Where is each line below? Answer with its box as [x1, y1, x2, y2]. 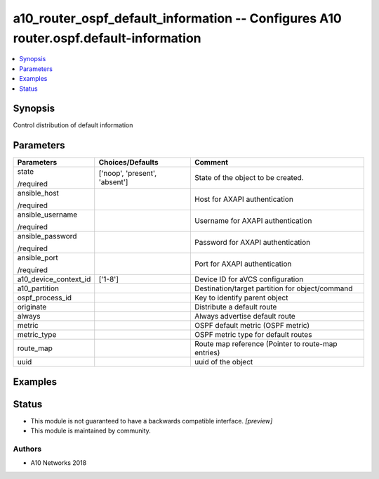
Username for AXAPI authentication [194, 216, 312, 226]
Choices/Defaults [98, 158, 159, 167]
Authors [13, 444, 42, 454]
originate [17, 302, 47, 312]
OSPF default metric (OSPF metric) [194, 321, 310, 331]
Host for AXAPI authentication [194, 194, 294, 204]
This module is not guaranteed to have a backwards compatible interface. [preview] [30, 416, 273, 425]
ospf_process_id [17, 293, 72, 302]
